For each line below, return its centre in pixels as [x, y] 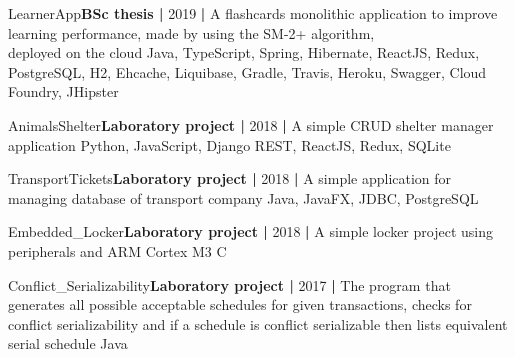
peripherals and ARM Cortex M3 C [117, 250]
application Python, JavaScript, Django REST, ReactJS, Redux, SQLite [229, 144]
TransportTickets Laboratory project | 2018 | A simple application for [230, 178]
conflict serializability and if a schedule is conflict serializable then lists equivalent [258, 323]
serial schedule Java [68, 343]
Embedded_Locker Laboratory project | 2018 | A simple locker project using [250, 231]
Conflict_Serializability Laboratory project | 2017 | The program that [229, 284]
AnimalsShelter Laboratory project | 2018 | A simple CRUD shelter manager [251, 124]
